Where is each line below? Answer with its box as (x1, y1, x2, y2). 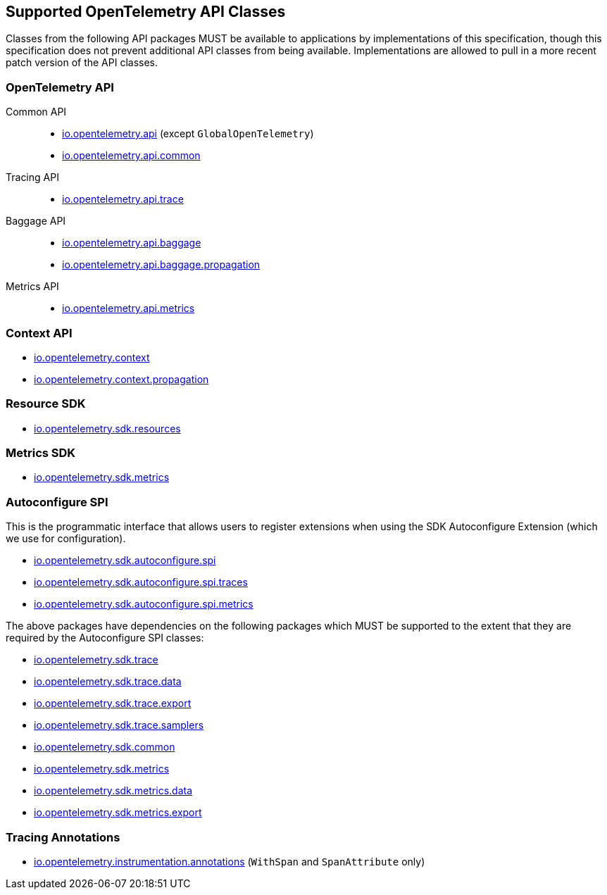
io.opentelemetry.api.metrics (62, 302, 195, 315)
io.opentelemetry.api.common (62, 149, 201, 162)
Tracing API (6, 171, 59, 184)
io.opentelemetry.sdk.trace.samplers (34, 719, 204, 732)
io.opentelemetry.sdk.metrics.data (34, 784, 193, 797)
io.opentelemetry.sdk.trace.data (34, 675, 182, 688)
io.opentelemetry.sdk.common (34, 741, 175, 753)
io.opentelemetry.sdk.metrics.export (34, 806, 202, 819)
